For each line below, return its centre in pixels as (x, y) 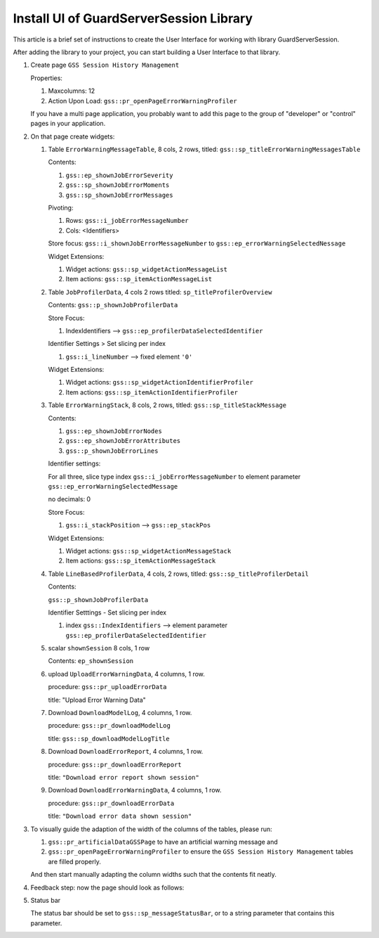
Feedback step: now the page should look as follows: (107, 887)
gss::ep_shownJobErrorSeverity (119, 175)
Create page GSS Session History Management (105, 65)
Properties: (47, 78)
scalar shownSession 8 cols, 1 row (99, 648)
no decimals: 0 (69, 499)
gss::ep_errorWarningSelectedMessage (113, 486)
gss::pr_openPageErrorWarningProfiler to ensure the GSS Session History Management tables (201, 852)
